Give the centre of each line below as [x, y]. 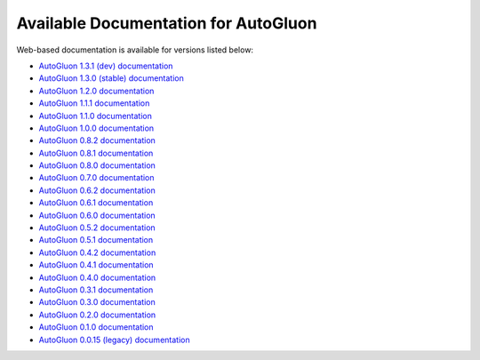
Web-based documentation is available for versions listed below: [135, 50]
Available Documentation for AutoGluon [167, 23]
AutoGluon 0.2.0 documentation [97, 315]
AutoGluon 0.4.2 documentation [97, 252]
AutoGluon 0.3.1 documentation [96, 290]
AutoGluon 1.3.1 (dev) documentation [106, 66]
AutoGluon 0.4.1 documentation [96, 265]
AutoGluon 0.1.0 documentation [96, 327]
